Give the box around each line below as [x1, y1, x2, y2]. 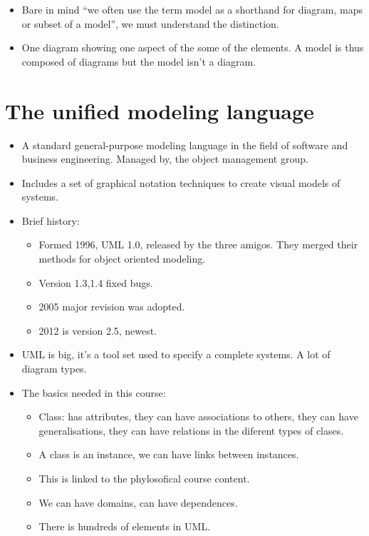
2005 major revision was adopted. [38, 299, 185, 314]
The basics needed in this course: [21, 385, 166, 400]
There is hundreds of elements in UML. [38, 519, 211, 534]
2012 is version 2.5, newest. [38, 323, 157, 338]
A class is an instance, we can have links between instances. [38, 447, 299, 462]
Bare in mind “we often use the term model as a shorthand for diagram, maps [21, 2, 363, 16]
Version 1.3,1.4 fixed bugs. [38, 275, 153, 290]
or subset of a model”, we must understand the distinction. [21, 16, 279, 31]
